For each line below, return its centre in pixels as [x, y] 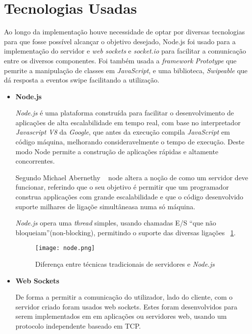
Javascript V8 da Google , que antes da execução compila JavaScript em [123, 132]
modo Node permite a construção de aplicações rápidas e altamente [117, 151]
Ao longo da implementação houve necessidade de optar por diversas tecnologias [125, 32]
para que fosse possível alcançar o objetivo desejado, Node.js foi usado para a [120, 41]
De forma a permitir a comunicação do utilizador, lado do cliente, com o [124, 297]
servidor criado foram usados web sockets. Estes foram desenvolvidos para [126, 306]
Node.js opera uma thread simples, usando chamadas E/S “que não [116, 223]
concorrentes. [35, 161]
